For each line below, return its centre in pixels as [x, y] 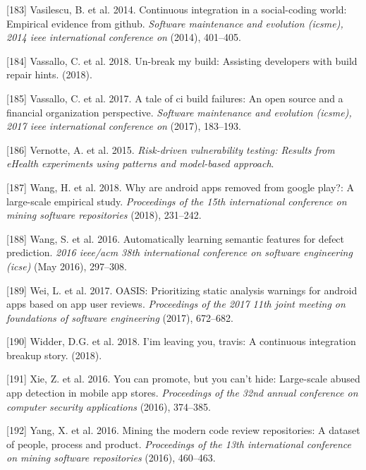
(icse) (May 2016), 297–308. [67, 266]
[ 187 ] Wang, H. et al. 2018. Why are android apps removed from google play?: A [180, 187]
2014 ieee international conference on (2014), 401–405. [124, 37]
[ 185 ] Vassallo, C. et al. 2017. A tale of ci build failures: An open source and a [175, 98]
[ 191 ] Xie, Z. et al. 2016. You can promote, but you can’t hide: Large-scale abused [183, 379]
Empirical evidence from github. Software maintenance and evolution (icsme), [175, 23]
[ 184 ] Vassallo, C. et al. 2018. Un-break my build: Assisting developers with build [182, 60]
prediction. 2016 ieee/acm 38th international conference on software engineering [179, 252]
